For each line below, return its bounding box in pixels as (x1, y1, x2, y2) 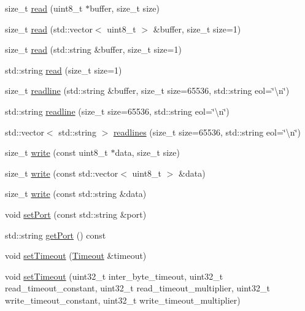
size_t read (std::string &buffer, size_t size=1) (5, 43, 182, 56)
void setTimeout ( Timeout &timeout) (5, 249, 147, 262)
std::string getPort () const (5, 228, 106, 241)
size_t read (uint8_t (5, 2, 83, 14)
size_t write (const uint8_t (5, 146, 108, 159)
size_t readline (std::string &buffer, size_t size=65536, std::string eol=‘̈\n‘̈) (5, 84, 290, 97)
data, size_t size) (115, 146, 180, 159)
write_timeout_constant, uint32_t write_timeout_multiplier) (5, 293, 241, 306)
